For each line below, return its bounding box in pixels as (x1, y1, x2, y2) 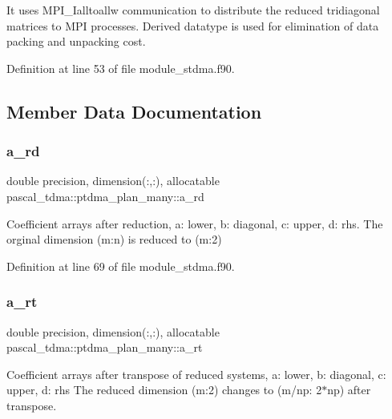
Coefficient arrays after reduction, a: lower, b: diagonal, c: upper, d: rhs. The (6, 215, 383, 232)
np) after (327, 381, 371, 398)
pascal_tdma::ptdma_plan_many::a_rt (6, 339, 203, 356)
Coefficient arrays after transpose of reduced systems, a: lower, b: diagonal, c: (6, 365, 386, 382)
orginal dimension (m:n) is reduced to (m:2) (6, 231, 222, 248)
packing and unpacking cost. (6, 33, 146, 50)
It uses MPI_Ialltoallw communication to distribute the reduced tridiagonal (6, 2, 380, 18)
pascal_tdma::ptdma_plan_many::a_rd (6, 187, 204, 204)
